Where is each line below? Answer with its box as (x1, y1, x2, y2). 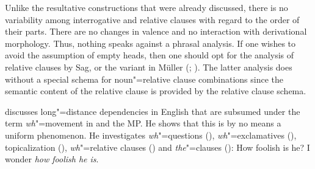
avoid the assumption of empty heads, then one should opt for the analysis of (5, 49, 294, 61)
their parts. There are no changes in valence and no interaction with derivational (5, 25, 307, 38)
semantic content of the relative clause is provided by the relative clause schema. (5, 84, 306, 97)
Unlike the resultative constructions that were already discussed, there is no (5, 1, 288, 13)
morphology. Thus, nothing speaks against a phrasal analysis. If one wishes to (5, 36, 296, 49)
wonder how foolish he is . (5, 153, 99, 165)
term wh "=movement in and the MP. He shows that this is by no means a (5, 117, 281, 129)
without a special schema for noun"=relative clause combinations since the (5, 72, 284, 85)
